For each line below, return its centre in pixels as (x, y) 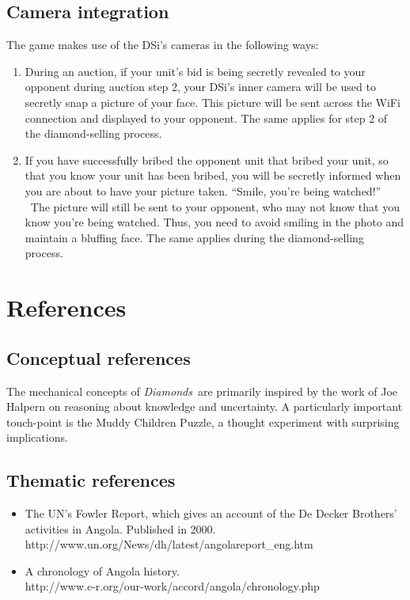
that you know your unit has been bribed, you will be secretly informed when (213, 175)
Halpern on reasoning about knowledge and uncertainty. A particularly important (205, 406)
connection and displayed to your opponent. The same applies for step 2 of (206, 118)
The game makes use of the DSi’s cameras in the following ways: (163, 45)
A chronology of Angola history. (102, 570)
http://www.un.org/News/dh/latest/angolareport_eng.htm (169, 544)
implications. (37, 437)
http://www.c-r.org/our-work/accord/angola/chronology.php (172, 586)
